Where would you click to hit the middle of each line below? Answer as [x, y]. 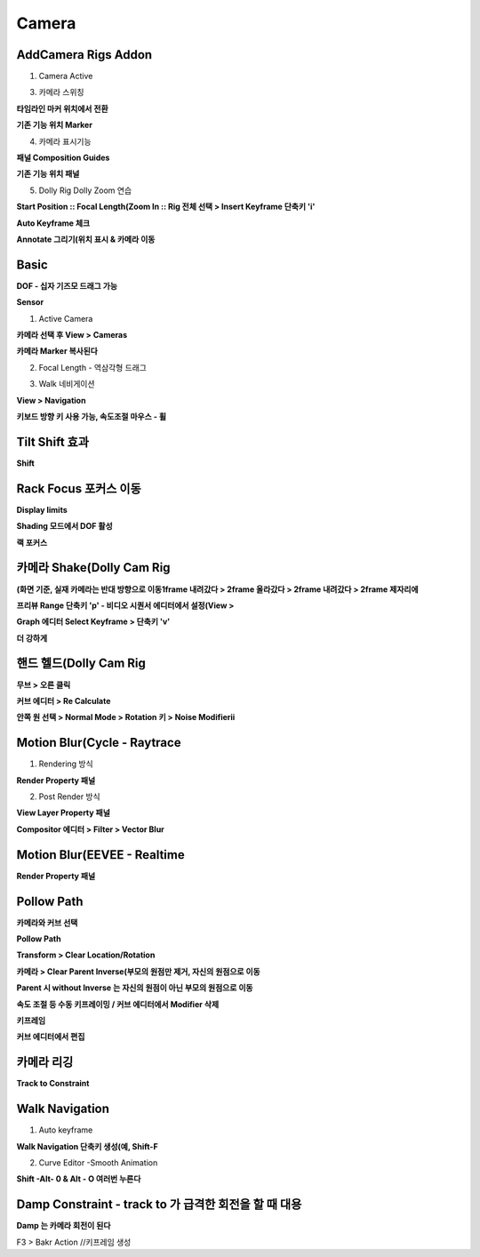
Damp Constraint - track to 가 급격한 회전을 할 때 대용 [159, 1205]
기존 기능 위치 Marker [55, 125]
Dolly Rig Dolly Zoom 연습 [85, 190]
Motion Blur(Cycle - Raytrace [99, 743]
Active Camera [66, 318]
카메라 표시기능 [65, 141]
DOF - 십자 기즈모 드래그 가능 [67, 285]
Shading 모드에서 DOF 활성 [64, 526]
